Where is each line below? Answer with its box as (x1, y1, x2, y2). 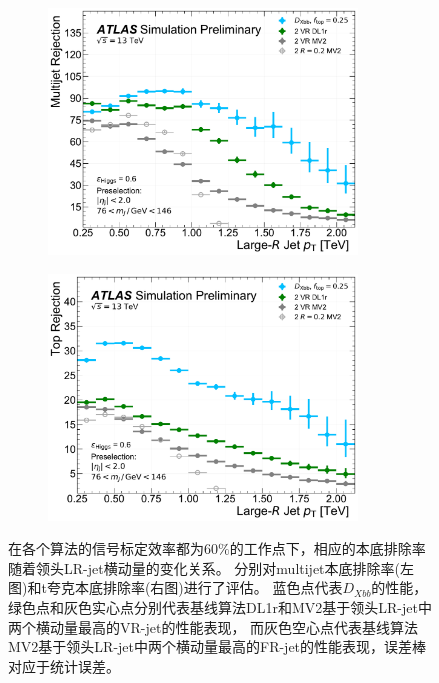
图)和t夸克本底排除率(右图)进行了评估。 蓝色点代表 (8, 577, 343, 598)
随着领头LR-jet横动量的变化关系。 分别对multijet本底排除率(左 (8, 557, 414, 578)
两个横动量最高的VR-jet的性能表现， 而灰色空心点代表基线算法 (8, 616, 419, 637)
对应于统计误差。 (8, 655, 120, 676)
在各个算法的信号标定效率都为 (8, 538, 204, 559)
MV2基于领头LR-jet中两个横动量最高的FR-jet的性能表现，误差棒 (8, 636, 427, 657)
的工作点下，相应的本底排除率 (229, 538, 426, 559)
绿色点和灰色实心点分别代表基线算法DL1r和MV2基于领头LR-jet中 (8, 596, 432, 617)
